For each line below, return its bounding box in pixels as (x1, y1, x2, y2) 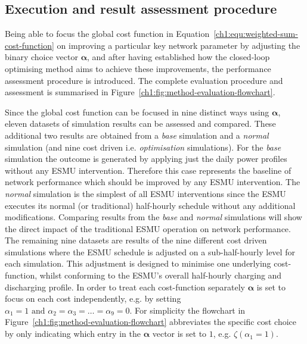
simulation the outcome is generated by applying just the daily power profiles (5, 152, 287, 165)
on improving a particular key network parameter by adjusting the (57, 39, 300, 51)
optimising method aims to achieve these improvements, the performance (5, 62, 271, 74)
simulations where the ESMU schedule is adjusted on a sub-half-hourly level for (5, 245, 295, 258)
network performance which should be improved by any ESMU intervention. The (5, 176, 300, 188)
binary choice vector (5, 51, 78, 63)
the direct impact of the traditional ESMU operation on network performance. (5, 222, 291, 234)
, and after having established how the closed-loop (87, 51, 270, 63)
